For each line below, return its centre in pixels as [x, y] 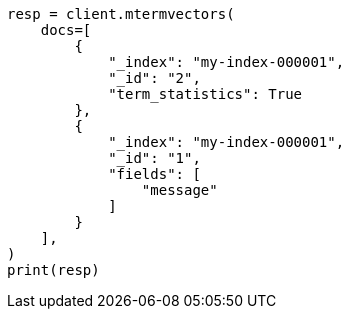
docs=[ [66, 30]
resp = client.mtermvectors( [121, 14]
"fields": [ [154, 174]
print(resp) [53, 270]
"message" [179, 190]
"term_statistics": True [205, 94]
